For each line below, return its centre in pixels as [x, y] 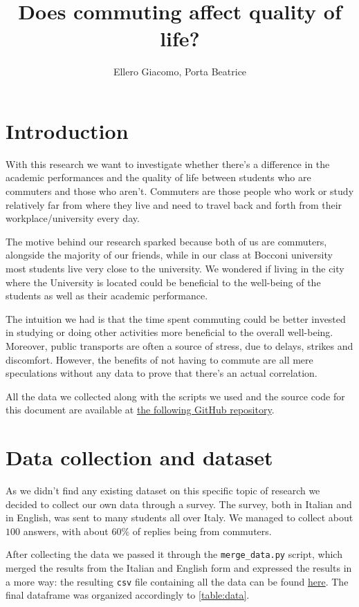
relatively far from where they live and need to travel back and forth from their [174, 204]
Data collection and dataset [139, 457]
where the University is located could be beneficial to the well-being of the [163, 282]
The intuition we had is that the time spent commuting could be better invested [176, 318]
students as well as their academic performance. [107, 296]
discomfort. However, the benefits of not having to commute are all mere [159, 359]
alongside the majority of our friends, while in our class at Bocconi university [169, 255]
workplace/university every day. [73, 218]
